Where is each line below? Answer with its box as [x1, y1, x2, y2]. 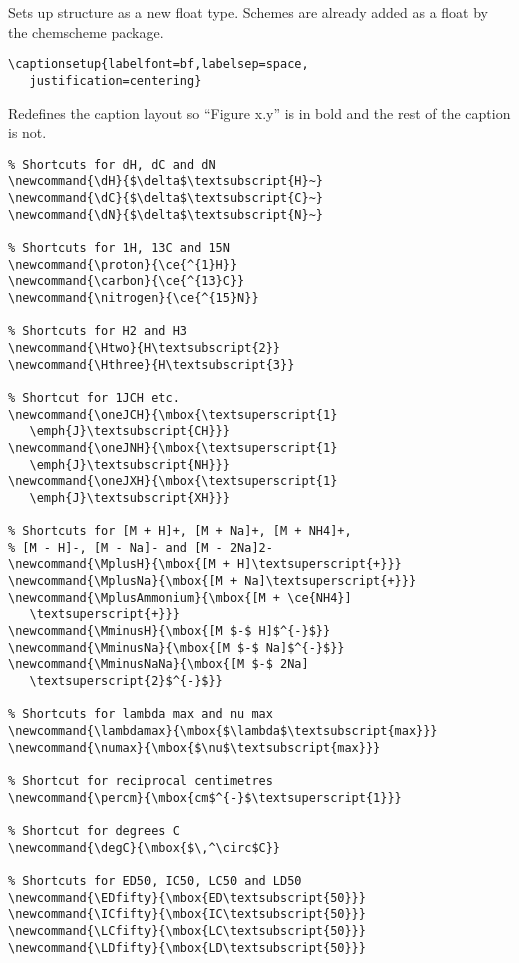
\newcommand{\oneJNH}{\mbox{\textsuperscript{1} [8, 440, 338, 455]
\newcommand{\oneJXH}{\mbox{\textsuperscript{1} [8, 474, 338, 489]
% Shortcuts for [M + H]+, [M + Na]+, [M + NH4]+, [8, 524, 352, 539]
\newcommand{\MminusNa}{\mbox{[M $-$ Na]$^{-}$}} [8, 640, 345, 655]
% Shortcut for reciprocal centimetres [8, 773, 273, 788]
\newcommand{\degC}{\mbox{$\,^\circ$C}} [8, 840, 281, 855]
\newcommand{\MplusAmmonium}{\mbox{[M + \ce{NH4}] [8, 590, 352, 605]
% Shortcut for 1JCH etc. [8, 390, 180, 405]
